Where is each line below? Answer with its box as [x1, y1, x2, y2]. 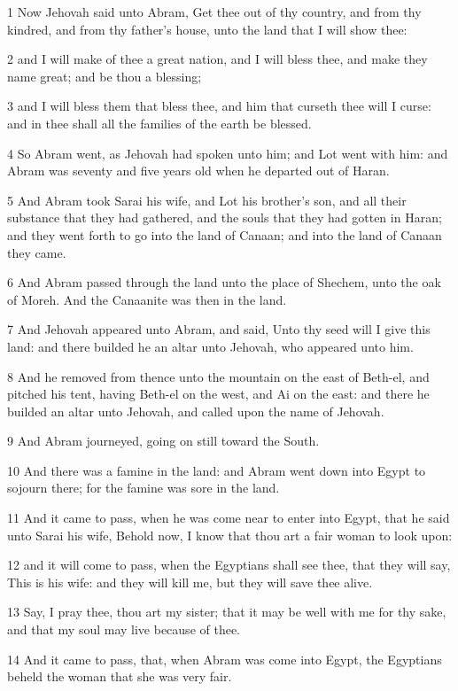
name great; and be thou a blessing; [7, 66, 202, 85]
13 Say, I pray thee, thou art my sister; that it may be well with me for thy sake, [7, 602, 446, 621]
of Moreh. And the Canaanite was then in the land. [7, 290, 287, 308]
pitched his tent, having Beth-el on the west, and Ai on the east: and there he [7, 384, 430, 403]
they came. [7, 243, 66, 261]
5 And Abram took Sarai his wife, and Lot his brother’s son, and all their [7, 190, 407, 209]
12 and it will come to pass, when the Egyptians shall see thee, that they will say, [7, 555, 451, 574]
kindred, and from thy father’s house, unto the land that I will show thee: [7, 19, 408, 38]
